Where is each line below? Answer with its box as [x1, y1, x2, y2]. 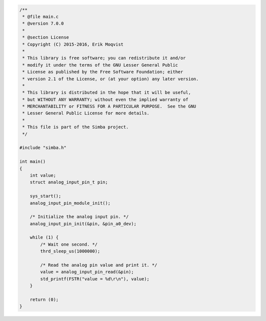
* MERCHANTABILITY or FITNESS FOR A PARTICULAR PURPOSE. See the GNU [22, 104, 197, 109]
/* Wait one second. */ [40, 242, 98, 247]
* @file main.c [22, 14, 59, 19]
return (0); [30, 297, 59, 302]
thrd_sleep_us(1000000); [40, 249, 100, 254]
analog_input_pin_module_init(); [30, 200, 111, 206]
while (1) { [30, 235, 59, 240]
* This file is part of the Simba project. [22, 124, 129, 130]
